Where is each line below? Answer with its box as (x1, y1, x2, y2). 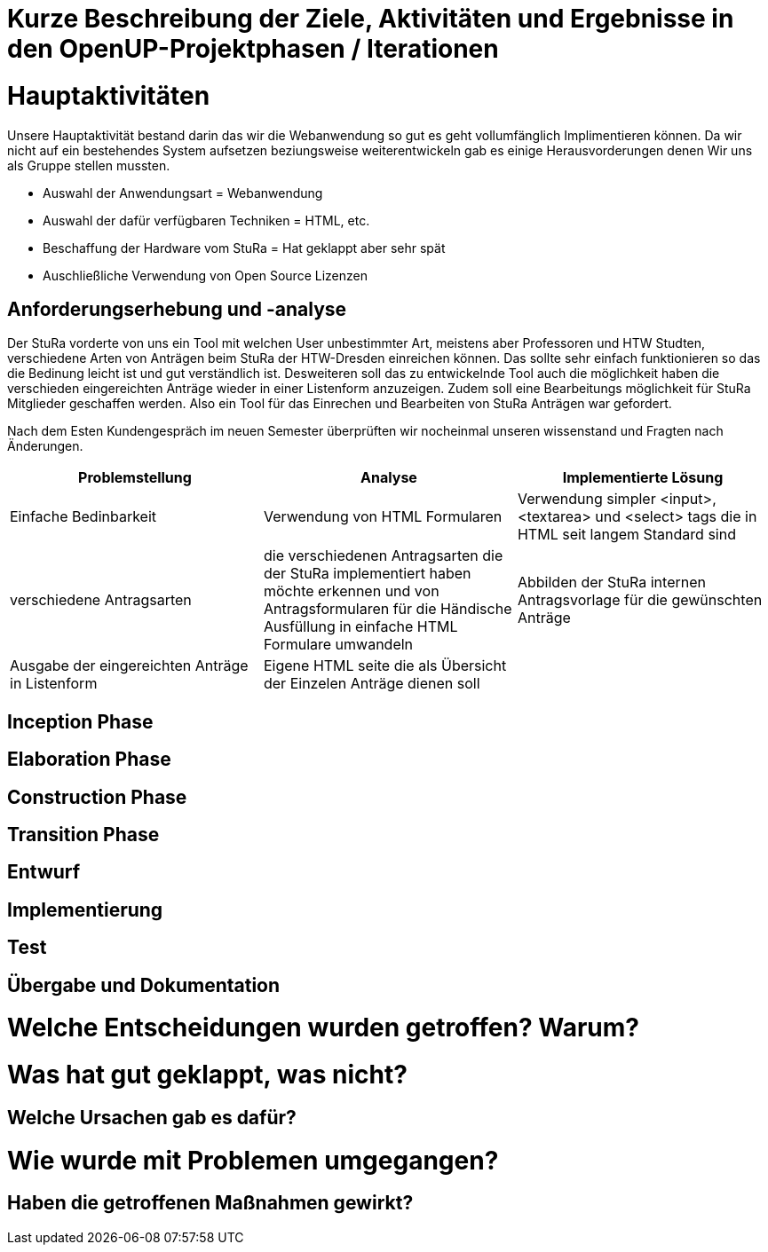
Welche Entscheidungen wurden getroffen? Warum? (7, 1012, 639, 1043)
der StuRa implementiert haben (263, 564, 471, 583)
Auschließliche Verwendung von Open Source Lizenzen (43, 267, 368, 283)
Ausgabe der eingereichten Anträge (10, 657, 249, 675)
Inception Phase (7, 710, 154, 733)
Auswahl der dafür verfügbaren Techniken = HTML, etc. (43, 212, 370, 228)
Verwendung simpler (517, 490, 656, 508)
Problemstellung (78, 469, 192, 487)
